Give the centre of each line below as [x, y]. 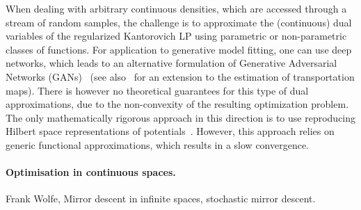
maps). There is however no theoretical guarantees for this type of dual [157, 90]
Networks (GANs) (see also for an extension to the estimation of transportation [180, 76]
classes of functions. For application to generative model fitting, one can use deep [179, 49]
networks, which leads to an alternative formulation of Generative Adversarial [171, 63]
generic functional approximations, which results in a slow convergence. [158, 144]
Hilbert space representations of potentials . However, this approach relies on [170, 131]
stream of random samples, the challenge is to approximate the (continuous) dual [179, 22]
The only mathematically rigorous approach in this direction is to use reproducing [181, 117]
